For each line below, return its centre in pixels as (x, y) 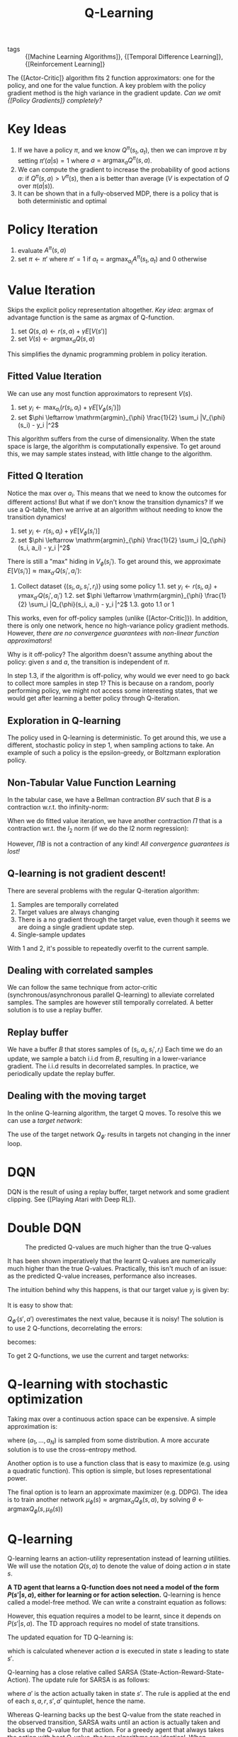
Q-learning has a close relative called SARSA (73, 1673)
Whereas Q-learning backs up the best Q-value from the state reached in (114, 1715)
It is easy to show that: (40, 1306)
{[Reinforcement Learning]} (65, 64)
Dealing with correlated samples (80, 970)
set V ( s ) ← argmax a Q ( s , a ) (56, 339)
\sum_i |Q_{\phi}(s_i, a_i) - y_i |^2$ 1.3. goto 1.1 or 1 (102, 604)
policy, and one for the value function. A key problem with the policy (107, 86)
